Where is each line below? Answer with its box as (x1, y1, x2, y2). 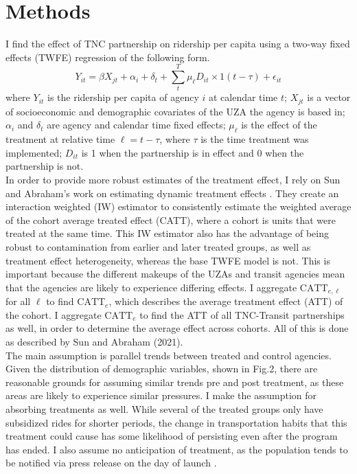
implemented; (5, 145, 62, 159)
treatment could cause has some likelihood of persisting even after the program (5, 429, 338, 443)
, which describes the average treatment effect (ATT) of (108, 294, 343, 308)
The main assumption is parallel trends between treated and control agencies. (5, 348, 332, 362)
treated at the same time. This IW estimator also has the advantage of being (5, 226, 329, 240)
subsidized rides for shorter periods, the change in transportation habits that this (5, 415, 347, 429)
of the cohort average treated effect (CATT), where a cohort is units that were (5, 212, 336, 227)
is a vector (307, 90, 351, 104)
